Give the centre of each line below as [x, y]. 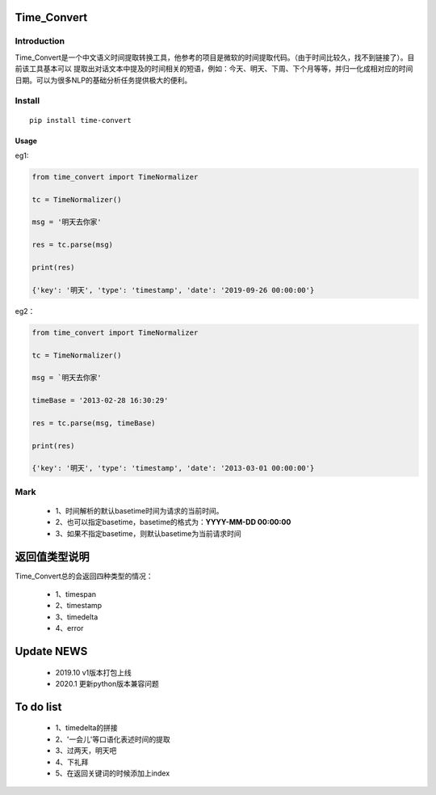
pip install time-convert [81, 120]
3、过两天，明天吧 [86, 751]
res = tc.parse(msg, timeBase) [94, 423]
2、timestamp [79, 606]
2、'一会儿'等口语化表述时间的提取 [113, 739]
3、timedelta [77, 617]
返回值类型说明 [52, 557]
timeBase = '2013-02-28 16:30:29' [100, 401]
